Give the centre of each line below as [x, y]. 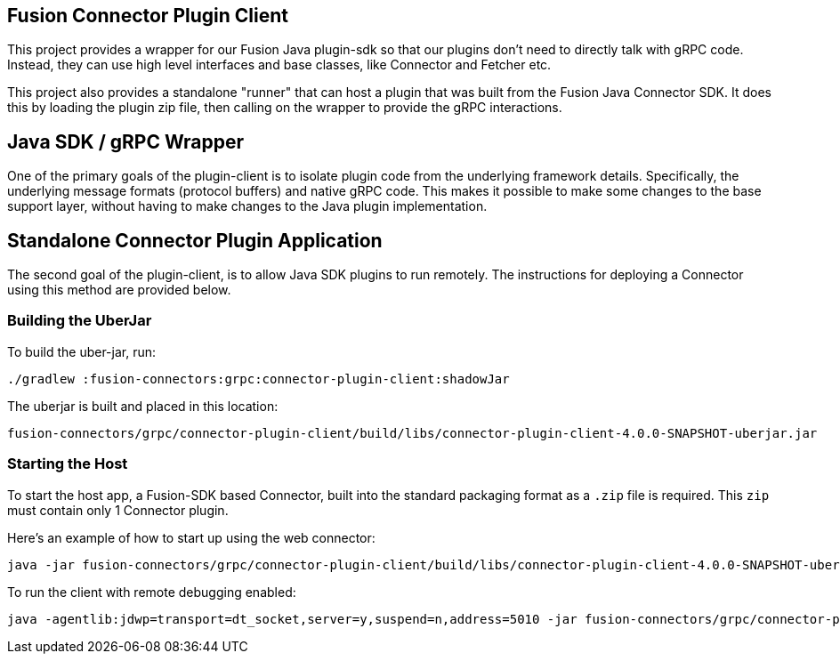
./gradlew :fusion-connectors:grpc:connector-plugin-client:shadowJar [258, 379]
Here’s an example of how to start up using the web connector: [191, 537]
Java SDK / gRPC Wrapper [126, 141]
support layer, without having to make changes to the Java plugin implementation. [247, 206]
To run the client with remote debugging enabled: [152, 592]
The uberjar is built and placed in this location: [143, 406]
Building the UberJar [80, 321]
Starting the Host [68, 464]
